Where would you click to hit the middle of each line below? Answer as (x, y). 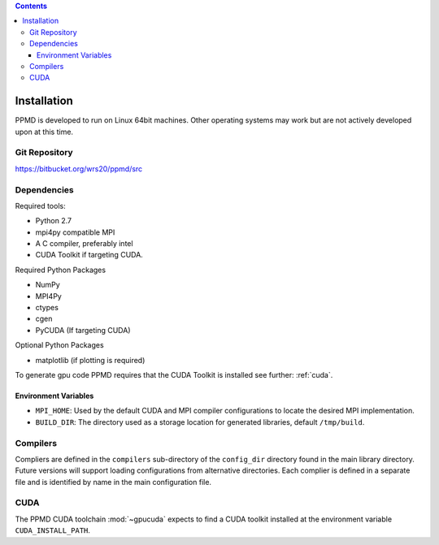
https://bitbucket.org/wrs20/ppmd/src (79, 169)
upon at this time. (44, 132)
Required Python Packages (60, 270)
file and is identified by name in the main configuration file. (113, 482)
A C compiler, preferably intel (84, 244)
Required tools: (40, 205)
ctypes (47, 308)
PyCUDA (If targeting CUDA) (83, 330)
